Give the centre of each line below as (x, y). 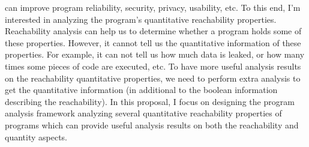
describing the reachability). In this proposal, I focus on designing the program (150, 101)
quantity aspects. (36, 136)
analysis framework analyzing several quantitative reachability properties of (143, 113)
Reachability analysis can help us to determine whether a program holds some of (153, 31)
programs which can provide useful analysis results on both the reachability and (152, 124)
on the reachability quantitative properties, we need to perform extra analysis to (153, 78)
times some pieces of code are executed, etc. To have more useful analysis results (153, 66)
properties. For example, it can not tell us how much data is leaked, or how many (155, 54)
